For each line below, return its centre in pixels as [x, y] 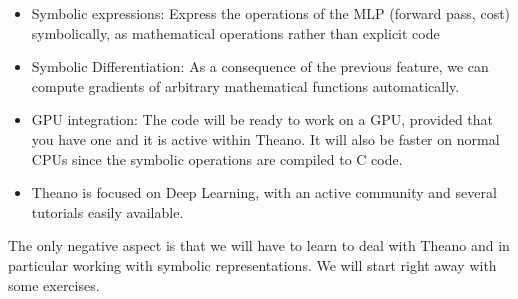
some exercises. [54, 284]
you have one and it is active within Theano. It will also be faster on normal [265, 138]
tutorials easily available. [107, 211]
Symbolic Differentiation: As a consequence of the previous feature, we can [260, 66]
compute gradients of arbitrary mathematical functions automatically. [245, 85]
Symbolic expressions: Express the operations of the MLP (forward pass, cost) [271, 13]
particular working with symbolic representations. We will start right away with [252, 264]
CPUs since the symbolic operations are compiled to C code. [217, 158]
